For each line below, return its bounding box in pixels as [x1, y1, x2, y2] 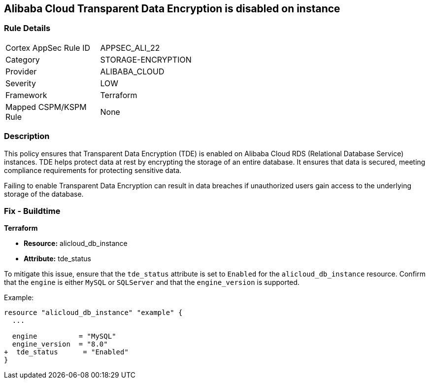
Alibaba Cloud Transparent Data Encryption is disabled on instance [4, 2, 340, 15]
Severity [5, 78, 36, 88]
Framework [5, 90, 47, 100]
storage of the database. [4, 189, 84, 198]
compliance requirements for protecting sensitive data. [4, 166, 182, 174]
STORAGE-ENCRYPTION [100, 54, 192, 65]
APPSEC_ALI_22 [100, 42, 160, 53]
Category [5, 54, 40, 65]
